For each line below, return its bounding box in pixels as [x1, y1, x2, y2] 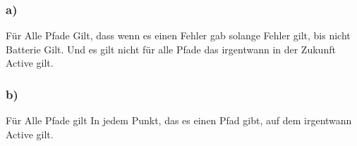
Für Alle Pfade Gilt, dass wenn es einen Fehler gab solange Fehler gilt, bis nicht [6, 28, 351, 43]
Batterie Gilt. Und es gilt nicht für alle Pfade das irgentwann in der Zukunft [6, 41, 336, 56]
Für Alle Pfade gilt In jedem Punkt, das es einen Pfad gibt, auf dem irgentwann [6, 113, 352, 128]
